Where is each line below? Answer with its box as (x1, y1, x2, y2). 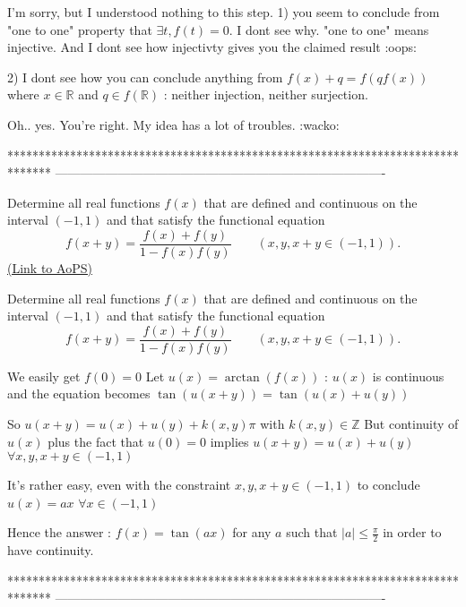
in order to (383, 523, 442, 542)
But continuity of (364, 415, 459, 433)
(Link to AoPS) (7, 259, 92, 277)
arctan (224, 371, 260, 384)
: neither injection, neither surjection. (163, 85, 368, 104)
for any (232, 523, 272, 542)
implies (210, 432, 249, 450)
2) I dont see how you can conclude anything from (7, 67, 283, 86)
